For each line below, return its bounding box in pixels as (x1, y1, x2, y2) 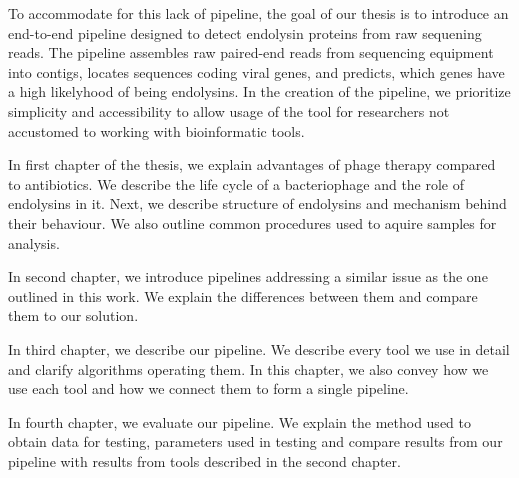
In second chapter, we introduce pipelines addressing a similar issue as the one (8, 266, 488, 287)
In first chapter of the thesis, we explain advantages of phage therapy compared (8, 154, 496, 175)
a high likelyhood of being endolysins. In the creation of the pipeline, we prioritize (8, 81, 511, 102)
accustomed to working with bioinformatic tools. (8, 120, 305, 141)
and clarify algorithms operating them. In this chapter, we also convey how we (8, 358, 489, 379)
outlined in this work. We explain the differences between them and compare (8, 285, 478, 306)
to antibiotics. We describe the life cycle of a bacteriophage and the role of (8, 173, 465, 194)
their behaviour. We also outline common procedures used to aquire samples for (8, 212, 497, 233)
